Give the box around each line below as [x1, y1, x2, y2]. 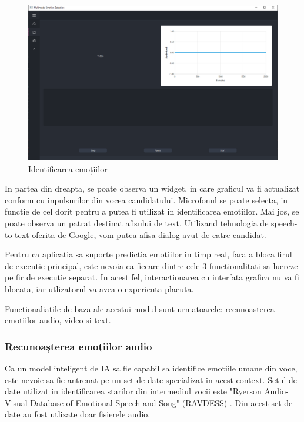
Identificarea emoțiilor [28, 162, 108, 175]
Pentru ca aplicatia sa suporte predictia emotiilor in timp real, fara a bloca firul [5, 248, 292, 260]
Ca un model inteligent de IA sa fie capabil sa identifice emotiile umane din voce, [5, 361, 298, 374]
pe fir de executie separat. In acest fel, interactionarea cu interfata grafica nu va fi [5, 271, 299, 283]
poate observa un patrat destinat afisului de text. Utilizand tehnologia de [5, 216, 269, 229]
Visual [5, 396, 28, 408]
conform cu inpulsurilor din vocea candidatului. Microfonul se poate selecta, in [5, 193, 288, 206]
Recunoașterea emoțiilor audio [5, 339, 152, 353]
